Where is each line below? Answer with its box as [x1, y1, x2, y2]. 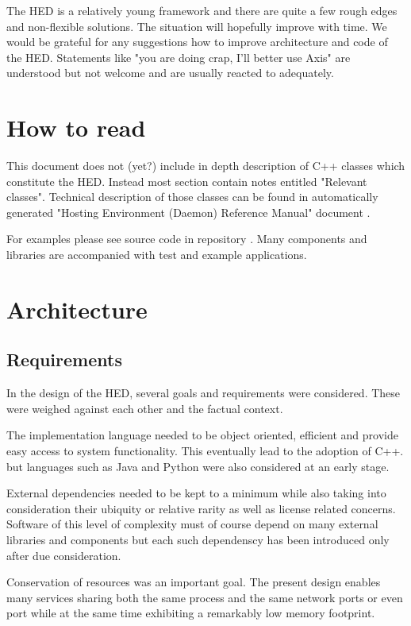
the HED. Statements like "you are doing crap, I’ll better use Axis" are [6, 48, 351, 65]
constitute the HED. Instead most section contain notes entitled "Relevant [6, 172, 367, 189]
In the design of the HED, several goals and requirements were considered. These [6, 384, 401, 401]
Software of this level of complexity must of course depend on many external [6, 516, 378, 532]
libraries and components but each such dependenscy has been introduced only [6, 531, 390, 547]
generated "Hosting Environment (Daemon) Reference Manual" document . [6, 203, 371, 220]
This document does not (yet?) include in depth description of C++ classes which [6, 157, 405, 174]
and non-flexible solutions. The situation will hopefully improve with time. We [6, 17, 387, 34]
